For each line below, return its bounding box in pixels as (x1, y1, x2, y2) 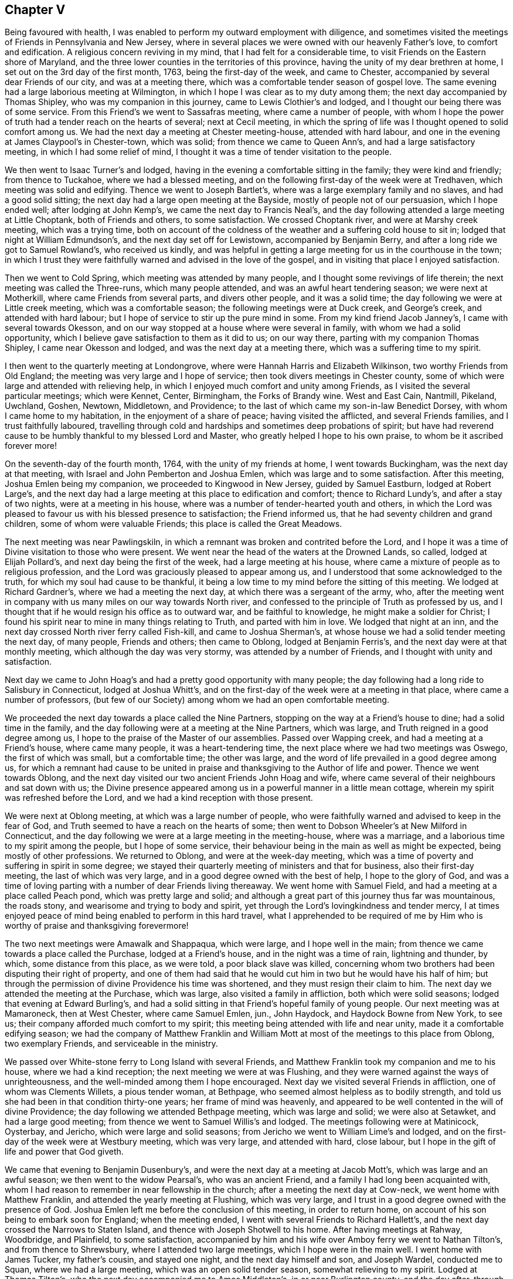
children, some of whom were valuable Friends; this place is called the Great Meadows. (5, 519, 342, 529)
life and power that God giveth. (5, 1146, 124, 1157)
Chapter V (5, 2, 66, 17)
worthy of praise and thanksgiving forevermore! (5, 921, 189, 931)
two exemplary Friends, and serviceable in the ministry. (5, 1038, 218, 1049)
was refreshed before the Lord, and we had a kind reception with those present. (5, 793, 313, 803)
